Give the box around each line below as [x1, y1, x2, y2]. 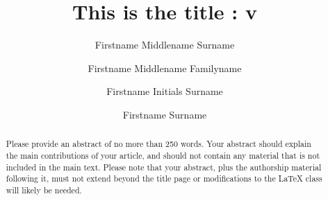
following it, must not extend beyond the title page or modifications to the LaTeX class [6, 173, 322, 184]
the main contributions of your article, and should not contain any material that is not [6, 149, 320, 161]
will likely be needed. [6, 184, 82, 195]
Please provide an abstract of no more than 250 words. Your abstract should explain [6, 138, 311, 150]
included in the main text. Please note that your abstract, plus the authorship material [6, 161, 322, 173]
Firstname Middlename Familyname [88, 60, 242, 75]
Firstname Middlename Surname [95, 37, 235, 52]
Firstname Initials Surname [106, 84, 223, 98]
